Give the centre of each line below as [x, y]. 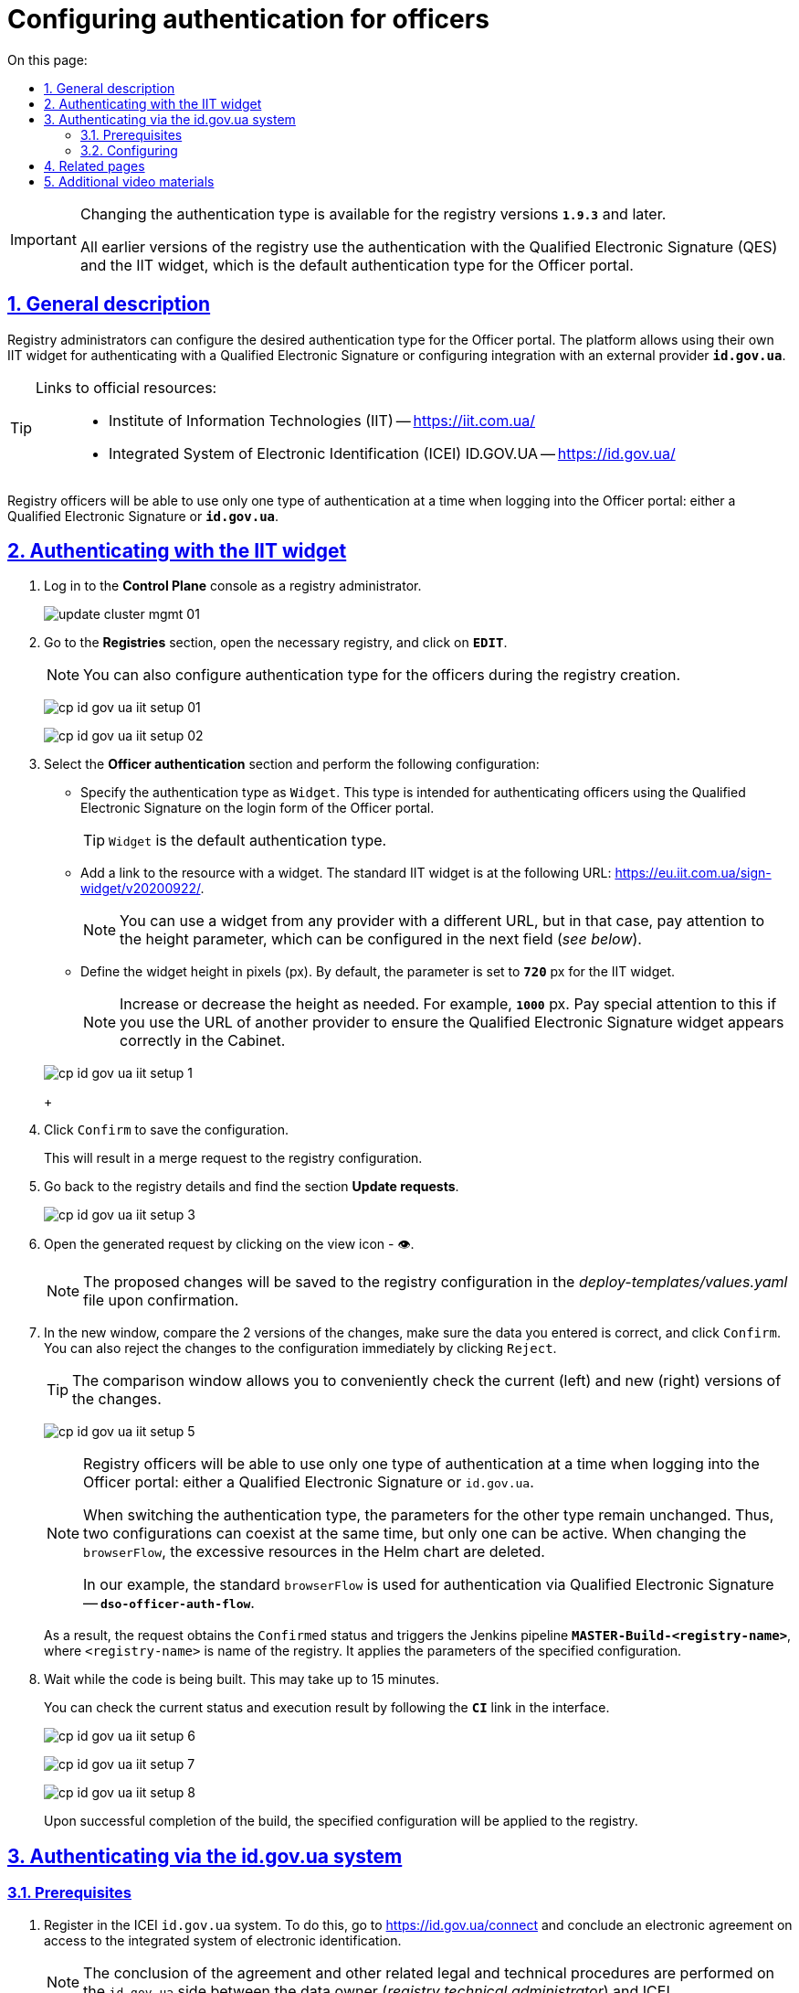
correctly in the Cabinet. [203, 1041]
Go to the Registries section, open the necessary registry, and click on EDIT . [276, 643]
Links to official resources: [126, 387]
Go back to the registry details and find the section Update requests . [252, 1187]
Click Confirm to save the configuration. [166, 1130]
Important [43, 239]
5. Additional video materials [129, 181]
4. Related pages [95, 165]
